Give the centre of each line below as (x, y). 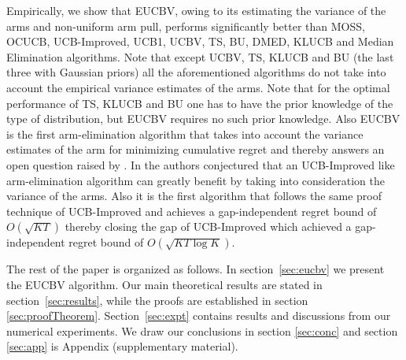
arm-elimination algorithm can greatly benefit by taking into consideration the (196, 180)
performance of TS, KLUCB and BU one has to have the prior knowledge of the (200, 103)
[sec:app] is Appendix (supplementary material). (122, 346)
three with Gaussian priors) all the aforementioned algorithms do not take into (196, 72)
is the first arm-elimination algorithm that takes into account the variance (185, 134)
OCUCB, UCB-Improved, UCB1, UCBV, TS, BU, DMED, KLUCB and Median (200, 41)
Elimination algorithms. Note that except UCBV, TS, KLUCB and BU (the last (200, 56)
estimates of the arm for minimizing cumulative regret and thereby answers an (196, 149)
